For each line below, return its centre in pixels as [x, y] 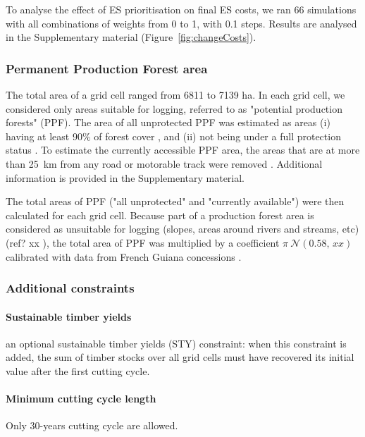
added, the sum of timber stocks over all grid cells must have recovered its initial [180, 357]
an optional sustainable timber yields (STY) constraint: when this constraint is [176, 343]
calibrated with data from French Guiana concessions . [124, 256]
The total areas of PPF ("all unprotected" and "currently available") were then [175, 201]
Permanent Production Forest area [107, 68]
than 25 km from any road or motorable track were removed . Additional [164, 163]
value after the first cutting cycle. [78, 370]
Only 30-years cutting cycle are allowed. [92, 425]
